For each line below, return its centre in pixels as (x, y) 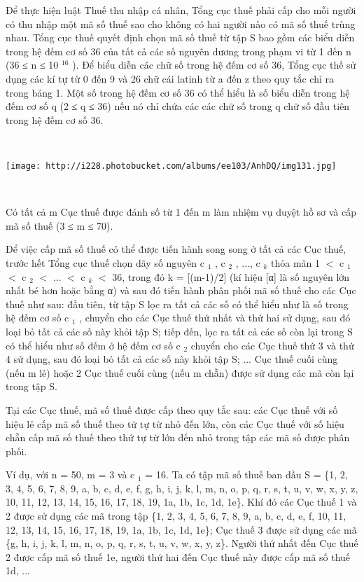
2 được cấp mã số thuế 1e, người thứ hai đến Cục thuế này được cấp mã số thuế (178, 556)
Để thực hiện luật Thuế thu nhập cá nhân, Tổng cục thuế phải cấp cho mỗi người (181, 10)
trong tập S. (31, 386)
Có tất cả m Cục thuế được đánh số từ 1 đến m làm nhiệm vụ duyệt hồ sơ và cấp (181, 212)
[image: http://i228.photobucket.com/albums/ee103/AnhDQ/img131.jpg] (171, 166)
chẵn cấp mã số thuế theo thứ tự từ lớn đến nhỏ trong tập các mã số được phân (178, 437)
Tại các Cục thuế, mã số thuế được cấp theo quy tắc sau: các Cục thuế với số (172, 409)
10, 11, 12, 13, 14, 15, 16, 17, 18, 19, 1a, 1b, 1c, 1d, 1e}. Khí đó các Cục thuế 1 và (181, 502)
